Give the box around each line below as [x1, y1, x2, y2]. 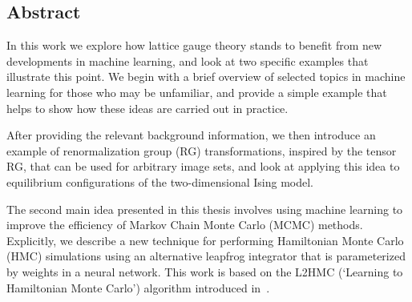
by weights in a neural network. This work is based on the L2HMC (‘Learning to [6, 263, 403, 280]
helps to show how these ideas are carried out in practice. [6, 99, 289, 116]
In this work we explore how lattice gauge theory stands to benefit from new [6, 37, 382, 54]
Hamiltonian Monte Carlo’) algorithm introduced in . [6, 279, 270, 296]
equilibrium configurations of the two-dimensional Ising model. [6, 173, 314, 190]
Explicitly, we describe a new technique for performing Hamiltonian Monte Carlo [6, 232, 404, 248]
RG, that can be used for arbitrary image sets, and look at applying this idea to [6, 158, 400, 175]
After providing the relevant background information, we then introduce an [6, 127, 376, 143]
